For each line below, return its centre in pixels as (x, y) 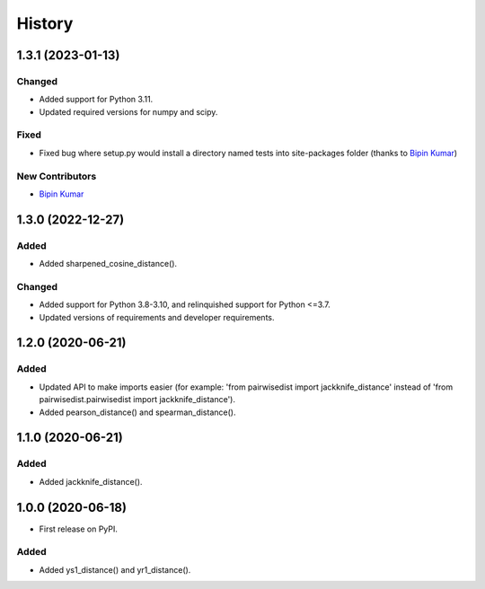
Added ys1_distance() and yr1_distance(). (115, 569)
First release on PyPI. (79, 529)
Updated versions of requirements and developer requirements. (157, 317)
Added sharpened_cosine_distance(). (108, 264)
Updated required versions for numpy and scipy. (128, 111)
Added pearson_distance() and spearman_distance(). (137, 412)
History (45, 23)
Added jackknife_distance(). (91, 481)
